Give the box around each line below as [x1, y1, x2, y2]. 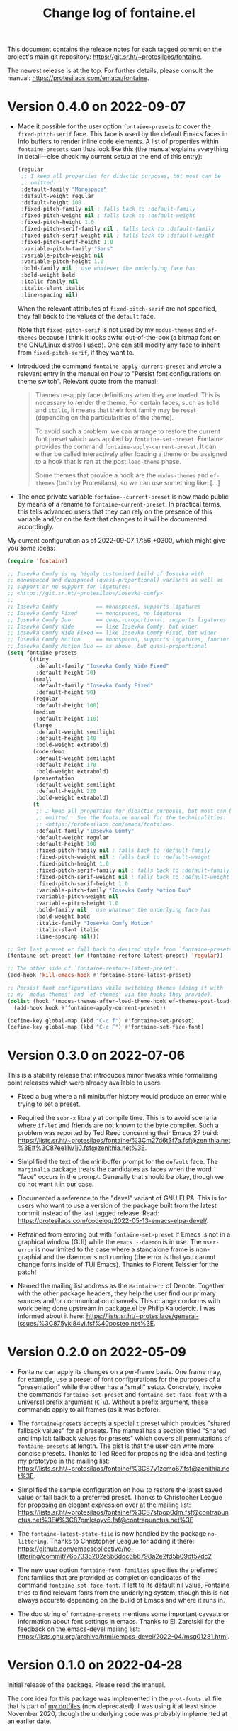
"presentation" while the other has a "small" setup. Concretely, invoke [17, 1383, 222, 1391]
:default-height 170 [35, 761, 97, 768]
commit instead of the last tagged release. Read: [17, 1209, 159, 1217]
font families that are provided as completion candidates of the [17, 1574, 201, 1582]
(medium [33, 708, 55, 716]
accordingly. [17, 522, 55, 531]
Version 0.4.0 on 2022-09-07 [7, 99, 186, 115]
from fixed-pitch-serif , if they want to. [17, 348, 135, 356]
